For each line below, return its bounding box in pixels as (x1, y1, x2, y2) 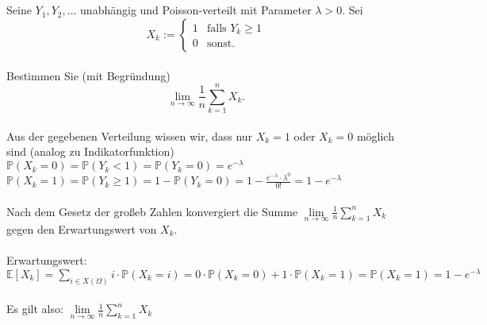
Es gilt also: (6, 300, 63, 317)
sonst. (206, 38, 236, 50)
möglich (356, 127, 394, 144)
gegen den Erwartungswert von (6, 220, 157, 237)
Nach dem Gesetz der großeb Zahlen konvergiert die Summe (6, 203, 298, 219)
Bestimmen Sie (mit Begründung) (6, 67, 171, 83)
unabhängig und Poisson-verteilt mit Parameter (80, 2, 312, 18)
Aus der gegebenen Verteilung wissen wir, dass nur (6, 127, 253, 144)
